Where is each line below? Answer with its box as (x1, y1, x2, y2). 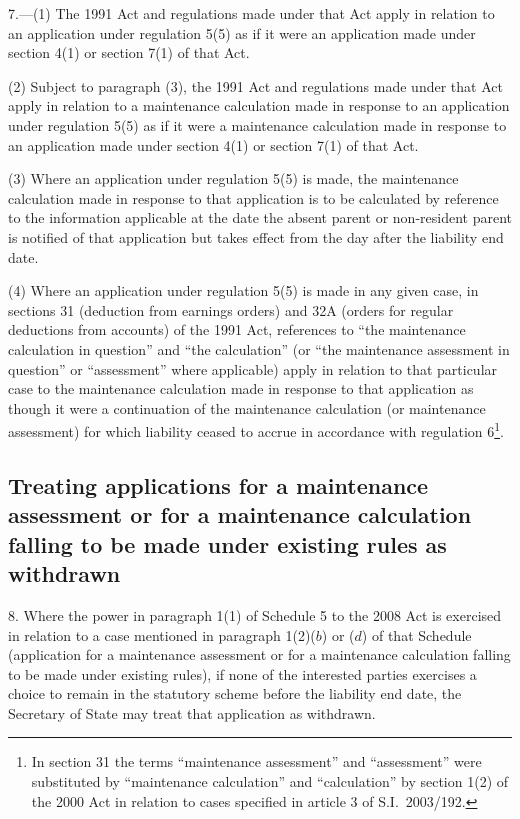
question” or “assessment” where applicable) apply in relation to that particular (8, 358, 498, 379)
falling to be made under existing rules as (8, 528, 447, 559)
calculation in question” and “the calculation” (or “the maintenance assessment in (8, 338, 510, 359)
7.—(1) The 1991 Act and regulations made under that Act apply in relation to (8, 3, 495, 23)
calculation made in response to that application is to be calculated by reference (8, 187, 499, 208)
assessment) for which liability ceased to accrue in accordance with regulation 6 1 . (8, 418, 504, 441)
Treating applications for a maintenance (8, 469, 429, 500)
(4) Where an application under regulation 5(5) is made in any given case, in (8, 280, 479, 301)
